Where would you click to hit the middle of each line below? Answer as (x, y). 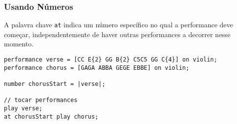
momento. (19, 44)
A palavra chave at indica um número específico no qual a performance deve (118, 25)
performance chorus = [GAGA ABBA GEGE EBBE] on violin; (97, 68)
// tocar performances (41, 100)
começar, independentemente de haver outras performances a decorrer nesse (117, 34)
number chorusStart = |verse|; (55, 84)
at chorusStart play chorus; (51, 116)
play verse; (23, 108)
